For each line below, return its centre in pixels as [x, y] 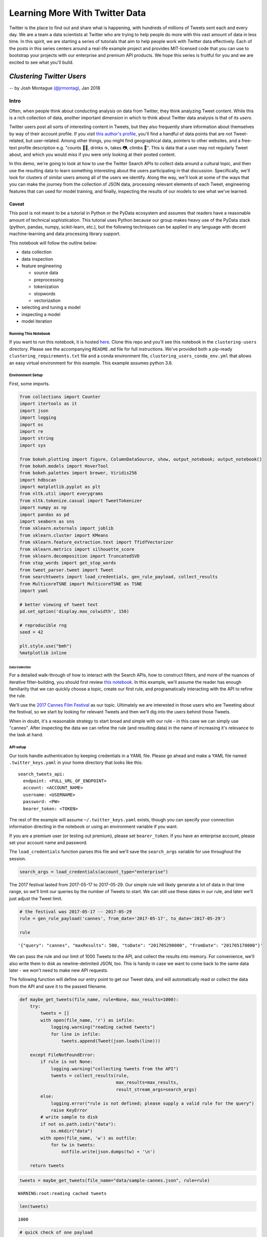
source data [46, 273]
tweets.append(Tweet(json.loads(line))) [111, 1041]
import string [37, 438]
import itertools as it [48, 404]
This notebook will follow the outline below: [53, 243]
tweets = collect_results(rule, [90, 1075]
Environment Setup [26, 375]
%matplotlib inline [43, 653]
